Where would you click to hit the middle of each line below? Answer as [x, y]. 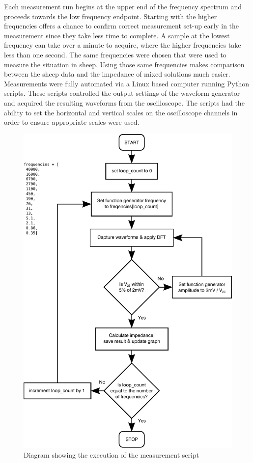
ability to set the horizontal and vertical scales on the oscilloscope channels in [121, 112]
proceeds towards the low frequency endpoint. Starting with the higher [111, 16]
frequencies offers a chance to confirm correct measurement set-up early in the [122, 26]
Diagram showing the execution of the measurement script [112, 454]
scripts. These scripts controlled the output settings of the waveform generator [122, 93]
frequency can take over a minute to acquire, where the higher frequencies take [123, 45]
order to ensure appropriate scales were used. [72, 122]
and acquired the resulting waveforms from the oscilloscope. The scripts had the [124, 102]
